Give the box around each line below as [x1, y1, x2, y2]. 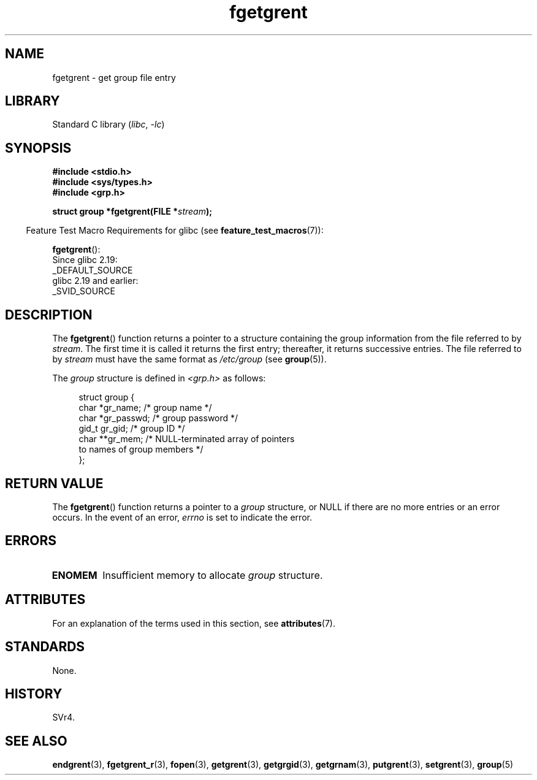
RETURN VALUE [5, 475, 104, 491]
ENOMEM [51, 568, 97, 581]
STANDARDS [5, 639, 85, 655]
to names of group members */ [78, 444, 204, 455]
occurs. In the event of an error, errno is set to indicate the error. [52, 511, 312, 522]
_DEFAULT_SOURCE [52, 265, 133, 276]
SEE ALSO [5, 733, 67, 749]
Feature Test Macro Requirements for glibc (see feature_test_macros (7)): [26, 225, 324, 236]
